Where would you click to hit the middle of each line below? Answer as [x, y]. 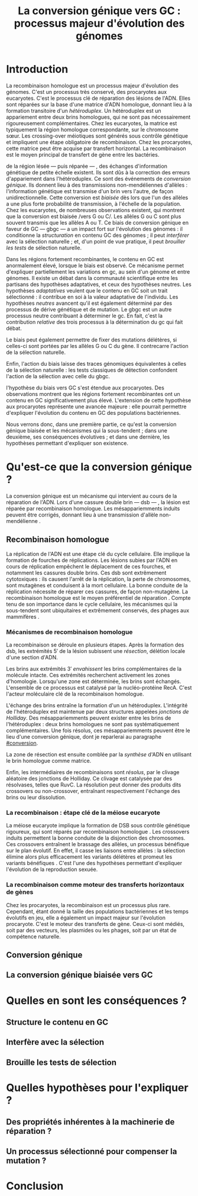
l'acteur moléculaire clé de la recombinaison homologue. [75, 694]
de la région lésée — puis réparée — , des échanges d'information [87, 166]
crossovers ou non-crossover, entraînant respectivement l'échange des [93, 791]
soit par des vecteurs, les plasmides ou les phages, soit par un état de [91, 930]
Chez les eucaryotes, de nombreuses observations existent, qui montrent [95, 210]
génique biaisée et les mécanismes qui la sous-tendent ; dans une [87, 430]
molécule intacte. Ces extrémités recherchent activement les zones [88, 675]
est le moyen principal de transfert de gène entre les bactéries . [83, 154]
